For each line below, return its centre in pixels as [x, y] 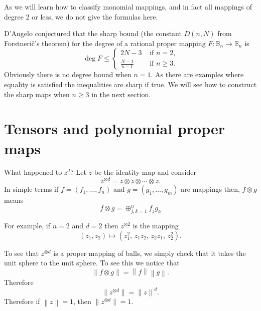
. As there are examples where [197, 74]
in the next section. [121, 94]
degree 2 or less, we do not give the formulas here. [81, 16]
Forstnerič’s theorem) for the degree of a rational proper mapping [105, 43]
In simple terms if [31, 189]
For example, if [27, 226]
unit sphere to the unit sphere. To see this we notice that [92, 263]
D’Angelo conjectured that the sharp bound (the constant [93, 33]
